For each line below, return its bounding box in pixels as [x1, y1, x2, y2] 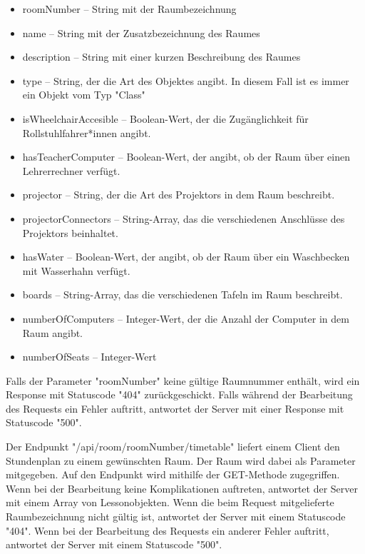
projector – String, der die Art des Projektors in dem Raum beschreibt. [22, 187, 335, 202]
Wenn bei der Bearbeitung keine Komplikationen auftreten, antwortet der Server [6, 480, 359, 495]
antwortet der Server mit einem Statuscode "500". [6, 537, 222, 552]
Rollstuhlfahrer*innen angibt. [22, 125, 151, 140]
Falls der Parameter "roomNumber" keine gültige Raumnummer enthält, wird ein [6, 373, 360, 388]
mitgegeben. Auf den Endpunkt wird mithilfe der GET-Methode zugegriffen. [6, 467, 340, 482]
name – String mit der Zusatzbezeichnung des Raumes [22, 25, 260, 40]
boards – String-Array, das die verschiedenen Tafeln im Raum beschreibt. [22, 287, 343, 302]
